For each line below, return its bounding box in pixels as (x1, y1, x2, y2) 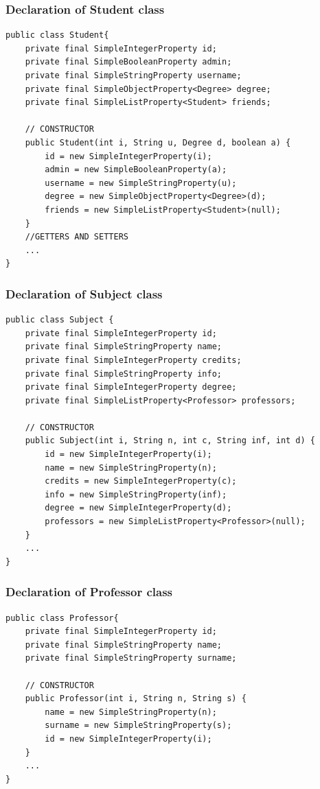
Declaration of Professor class (5, 583, 172, 600)
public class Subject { (5, 315, 114, 325)
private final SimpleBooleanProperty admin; (25, 57, 232, 67)
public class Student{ (5, 30, 109, 40)
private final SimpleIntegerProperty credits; (25, 355, 242, 365)
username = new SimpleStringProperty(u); (45, 178, 237, 188)
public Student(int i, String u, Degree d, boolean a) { (25, 137, 291, 148)
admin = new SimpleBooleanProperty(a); (45, 165, 227, 175)
